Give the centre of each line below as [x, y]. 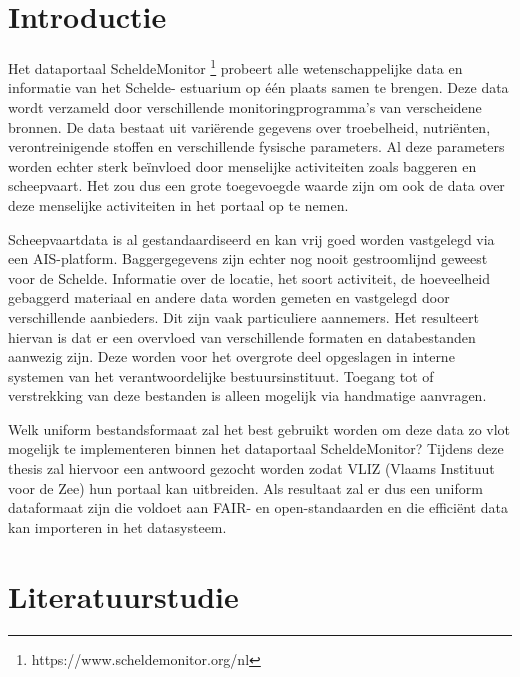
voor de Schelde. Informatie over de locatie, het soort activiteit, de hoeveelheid [249, 277]
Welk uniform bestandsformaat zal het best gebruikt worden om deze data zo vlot [259, 428]
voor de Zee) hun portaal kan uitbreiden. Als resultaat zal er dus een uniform [245, 487]
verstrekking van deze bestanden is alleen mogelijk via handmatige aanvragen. [247, 395]
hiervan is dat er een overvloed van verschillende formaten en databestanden [242, 336]
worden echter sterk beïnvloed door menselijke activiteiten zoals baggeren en [242, 165]
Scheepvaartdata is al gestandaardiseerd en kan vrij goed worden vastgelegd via [251, 238]
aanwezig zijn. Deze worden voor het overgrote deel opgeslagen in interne [231, 356]
